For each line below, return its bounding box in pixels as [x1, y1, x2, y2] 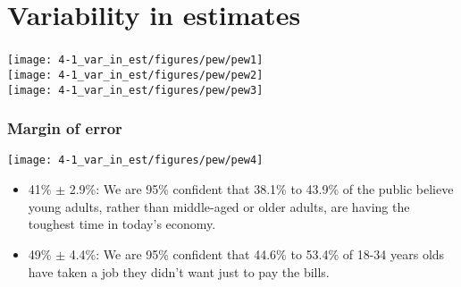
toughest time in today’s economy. [28, 215, 216, 233]
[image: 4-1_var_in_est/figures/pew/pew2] [7, 68, 264, 81]
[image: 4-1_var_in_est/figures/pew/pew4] [7, 154, 264, 167]
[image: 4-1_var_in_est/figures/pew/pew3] [7, 83, 264, 97]
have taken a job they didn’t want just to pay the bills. [28, 262, 330, 281]
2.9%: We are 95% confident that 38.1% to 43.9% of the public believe [69, 180, 454, 198]
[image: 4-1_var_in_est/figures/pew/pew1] [7, 54, 264, 67]
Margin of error [7, 117, 122, 139]
